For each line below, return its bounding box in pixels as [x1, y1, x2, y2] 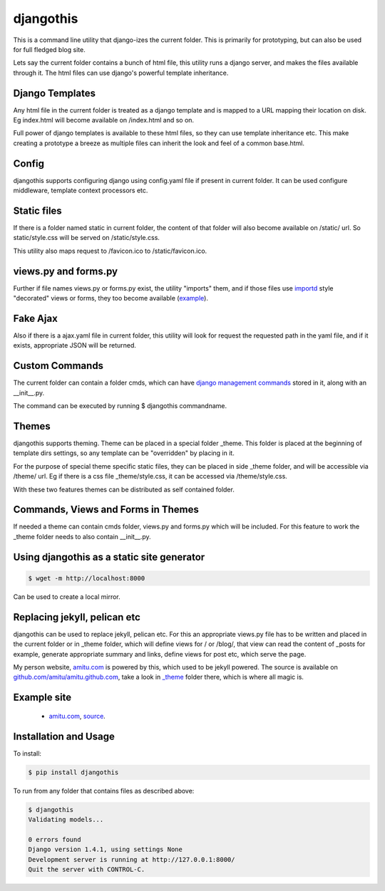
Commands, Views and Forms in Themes [13, 504, 199, 516]
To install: [13, 749, 42, 758]
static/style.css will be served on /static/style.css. [13, 234, 160, 242]
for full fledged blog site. [13, 45, 86, 53]
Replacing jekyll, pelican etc [13, 611, 140, 623]
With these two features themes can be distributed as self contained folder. [13, 485, 235, 494]
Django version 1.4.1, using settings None [28, 845, 183, 854]
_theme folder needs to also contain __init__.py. [13, 532, 151, 541]
